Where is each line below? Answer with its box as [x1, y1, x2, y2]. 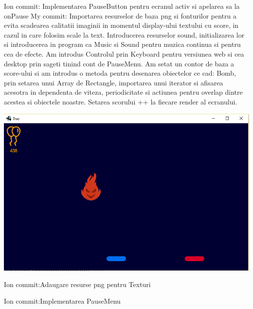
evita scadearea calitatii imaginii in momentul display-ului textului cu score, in [4, 20, 239, 30]
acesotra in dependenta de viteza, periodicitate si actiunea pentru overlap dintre [4, 87, 243, 97]
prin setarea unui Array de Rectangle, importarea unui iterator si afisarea [4, 77, 223, 87]
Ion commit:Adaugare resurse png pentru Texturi [4, 279, 151, 289]
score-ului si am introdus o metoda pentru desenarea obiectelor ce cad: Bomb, [4, 68, 236, 78]
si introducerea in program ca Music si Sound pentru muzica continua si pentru [4, 39, 241, 49]
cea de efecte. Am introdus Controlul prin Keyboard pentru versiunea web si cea [4, 48, 244, 59]
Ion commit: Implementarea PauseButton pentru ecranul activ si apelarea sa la [4, 1, 240, 11]
